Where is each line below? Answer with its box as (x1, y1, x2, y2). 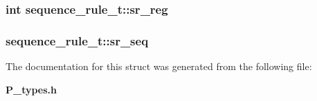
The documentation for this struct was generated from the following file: (6, 59, 312, 74)
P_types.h (6, 82, 57, 96)
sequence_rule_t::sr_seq (6, 32, 149, 49)
